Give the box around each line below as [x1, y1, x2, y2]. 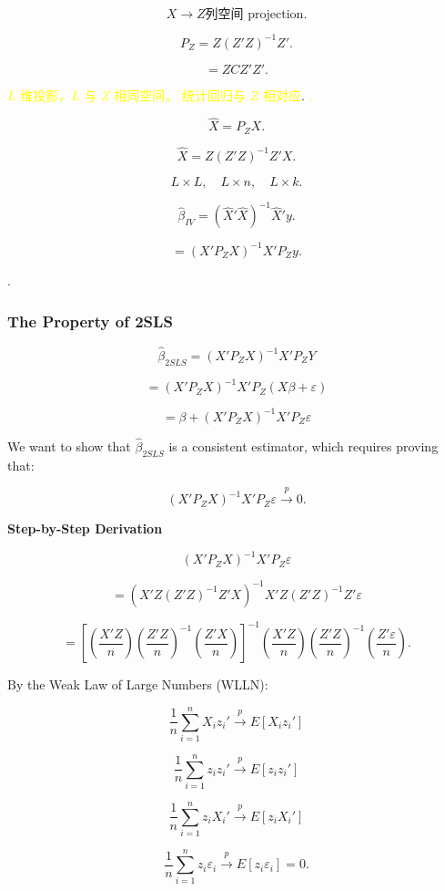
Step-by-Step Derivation [7, 519, 163, 538]
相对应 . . [262, 85, 313, 104]
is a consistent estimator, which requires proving [168, 437, 439, 456]
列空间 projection [205, 8, 304, 21]
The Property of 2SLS [7, 309, 173, 332]
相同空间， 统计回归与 [114, 85, 246, 104]
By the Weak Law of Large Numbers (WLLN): [7, 675, 268, 694]
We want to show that [7, 437, 131, 456]
